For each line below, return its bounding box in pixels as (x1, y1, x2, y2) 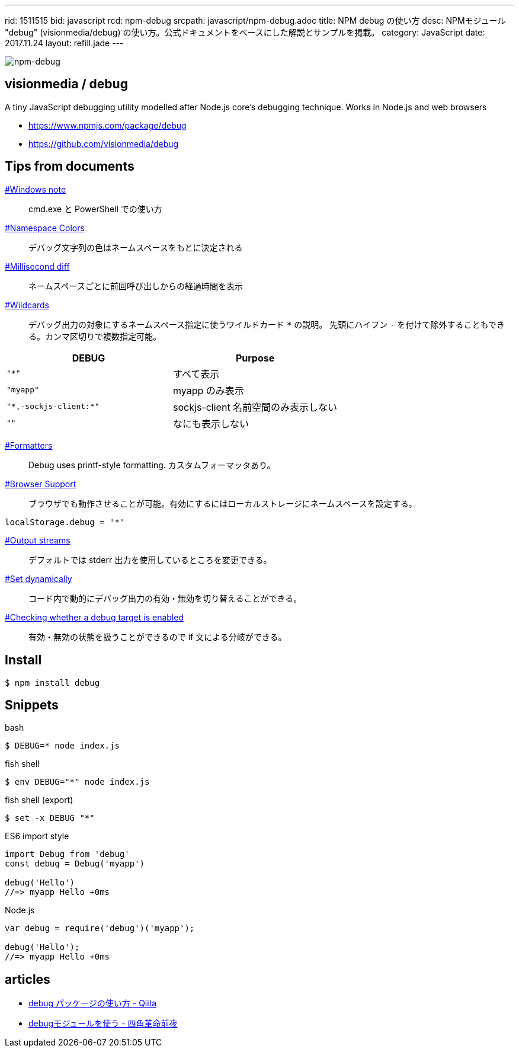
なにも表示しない (173, 417, 249, 430)
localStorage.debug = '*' (5, 517, 125, 527)
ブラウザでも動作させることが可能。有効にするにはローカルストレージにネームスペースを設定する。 (28, 498, 417, 509)
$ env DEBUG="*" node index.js (5, 777, 150, 787)
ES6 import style (5, 831, 69, 842)
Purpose (235, 351, 275, 364)
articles (5, 971, 50, 987)
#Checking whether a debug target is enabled (5, 612, 184, 622)
